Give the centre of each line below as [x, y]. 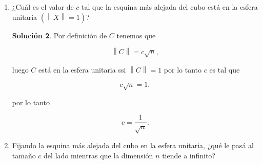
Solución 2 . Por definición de [59, 35]
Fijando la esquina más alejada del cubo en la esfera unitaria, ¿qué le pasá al [133, 145]
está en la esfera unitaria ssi [82, 69]
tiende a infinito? [189, 155]
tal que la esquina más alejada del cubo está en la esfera [170, 7]
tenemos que [136, 35]
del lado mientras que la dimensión [98, 155]
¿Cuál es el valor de [43, 7]
